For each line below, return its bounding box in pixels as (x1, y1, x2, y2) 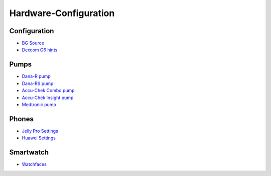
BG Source (22, 40, 45, 46)
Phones (9, 115, 34, 123)
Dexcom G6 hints (22, 47, 58, 53)
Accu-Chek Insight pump (22, 95, 74, 101)
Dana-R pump (22, 73, 51, 79)
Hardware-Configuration (9, 8, 115, 19)
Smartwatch (9, 148, 49, 157)
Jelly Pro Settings (22, 128, 59, 134)
